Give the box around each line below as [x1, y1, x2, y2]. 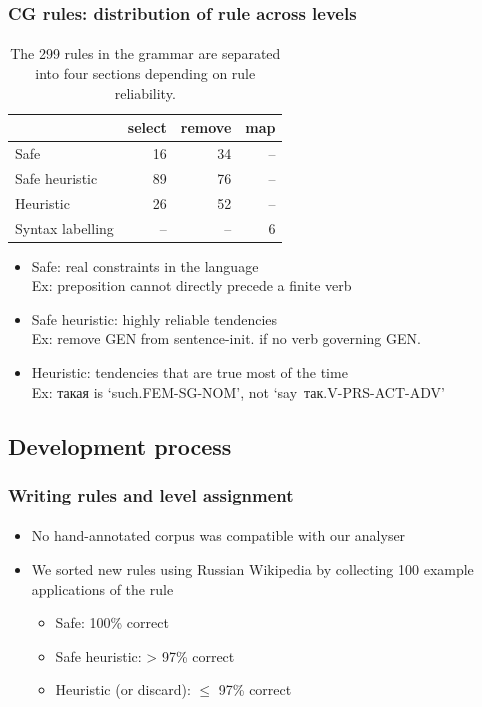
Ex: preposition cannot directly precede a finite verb [31, 275, 352, 296]
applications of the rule [31, 578, 174, 599]
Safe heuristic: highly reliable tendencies [31, 308, 278, 329]
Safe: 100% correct [55, 612, 169, 633]
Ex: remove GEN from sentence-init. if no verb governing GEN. [31, 328, 421, 349]
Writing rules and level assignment [8, 482, 294, 507]
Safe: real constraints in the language [31, 255, 259, 276]
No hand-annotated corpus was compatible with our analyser [31, 525, 406, 546]
